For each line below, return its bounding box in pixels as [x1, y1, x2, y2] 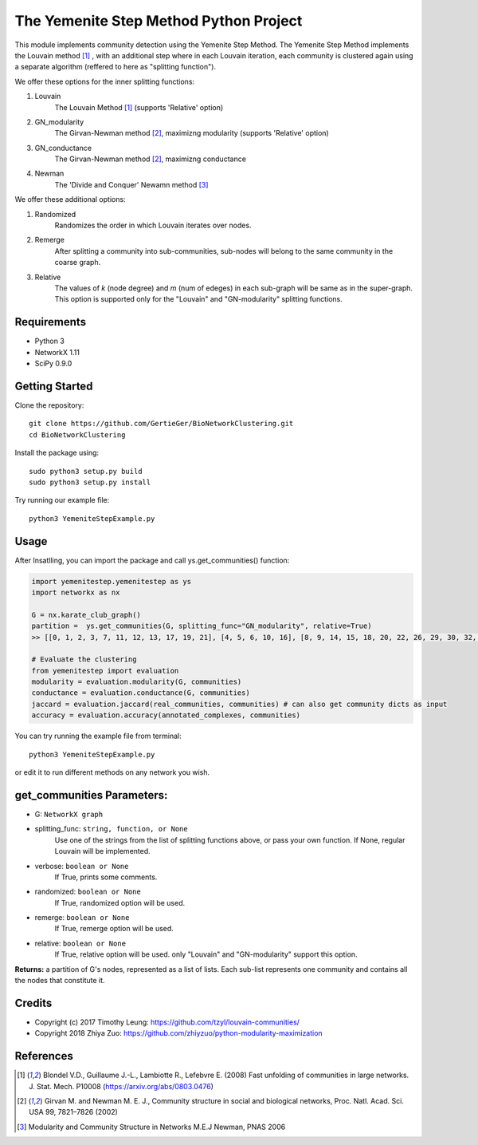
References [14, 1049, 73, 1063]
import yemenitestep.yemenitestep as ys [31, 577, 191, 586]
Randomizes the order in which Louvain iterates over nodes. [54, 220, 252, 231]
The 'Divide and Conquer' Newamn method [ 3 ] [54, 180, 209, 189]
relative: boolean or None [34, 938, 127, 948]
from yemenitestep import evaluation [31, 666, 179, 675]
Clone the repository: [14, 400, 84, 410]
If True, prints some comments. [54, 872, 158, 882]
